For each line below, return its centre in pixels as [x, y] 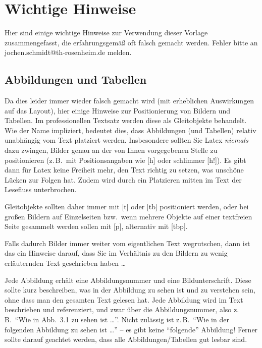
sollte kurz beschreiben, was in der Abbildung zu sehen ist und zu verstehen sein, [130, 290]
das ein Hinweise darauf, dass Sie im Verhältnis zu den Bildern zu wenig [116, 253]
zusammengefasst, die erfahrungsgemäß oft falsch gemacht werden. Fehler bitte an [131, 42]
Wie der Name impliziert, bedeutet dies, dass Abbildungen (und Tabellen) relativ [130, 130]
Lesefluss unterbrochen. [41, 189]
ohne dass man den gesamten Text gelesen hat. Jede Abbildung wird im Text [124, 299]
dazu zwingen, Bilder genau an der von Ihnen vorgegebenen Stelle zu [111, 150]
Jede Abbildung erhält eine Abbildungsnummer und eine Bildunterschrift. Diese [128, 280]
